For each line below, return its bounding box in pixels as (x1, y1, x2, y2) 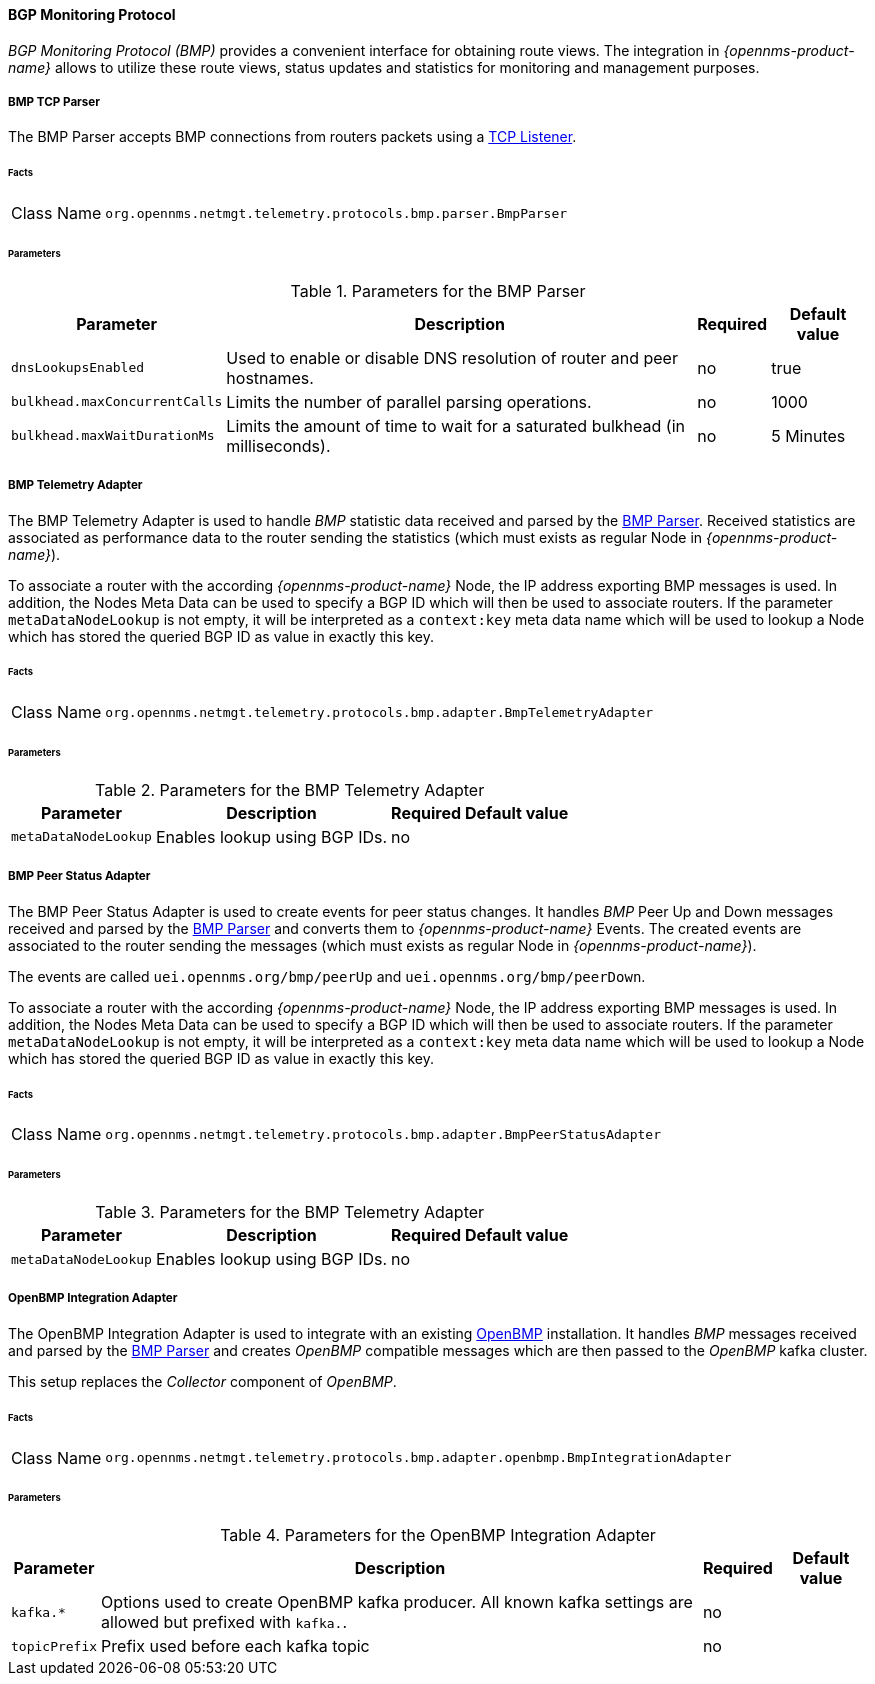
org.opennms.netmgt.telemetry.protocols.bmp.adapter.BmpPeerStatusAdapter (105, 1126, 662, 1142)
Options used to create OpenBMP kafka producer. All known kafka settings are (101, 1592, 693, 1613)
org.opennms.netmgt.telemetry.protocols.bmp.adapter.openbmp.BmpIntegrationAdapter (105, 1450, 732, 1466)
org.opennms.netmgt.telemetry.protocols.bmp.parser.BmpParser (105, 205, 568, 221)
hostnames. (226, 367, 314, 388)
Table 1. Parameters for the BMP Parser (290, 280, 586, 301)
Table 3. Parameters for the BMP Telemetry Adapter (95, 1202, 485, 1223)
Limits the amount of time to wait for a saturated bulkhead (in (226, 415, 685, 436)
